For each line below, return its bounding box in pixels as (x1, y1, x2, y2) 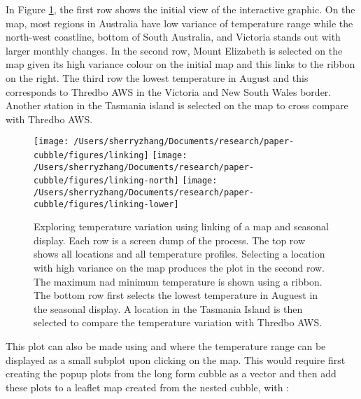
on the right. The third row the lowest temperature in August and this (6, 70, 309, 85)
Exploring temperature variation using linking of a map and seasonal (34, 219, 329, 234)
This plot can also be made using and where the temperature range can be (6, 339, 326, 353)
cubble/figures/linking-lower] (34, 199, 179, 209)
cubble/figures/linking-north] (34, 176, 179, 186)
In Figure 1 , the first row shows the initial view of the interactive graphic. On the (6, 2, 355, 16)
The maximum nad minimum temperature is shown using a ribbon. (34, 274, 323, 288)
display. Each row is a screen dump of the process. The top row (34, 232, 306, 247)
